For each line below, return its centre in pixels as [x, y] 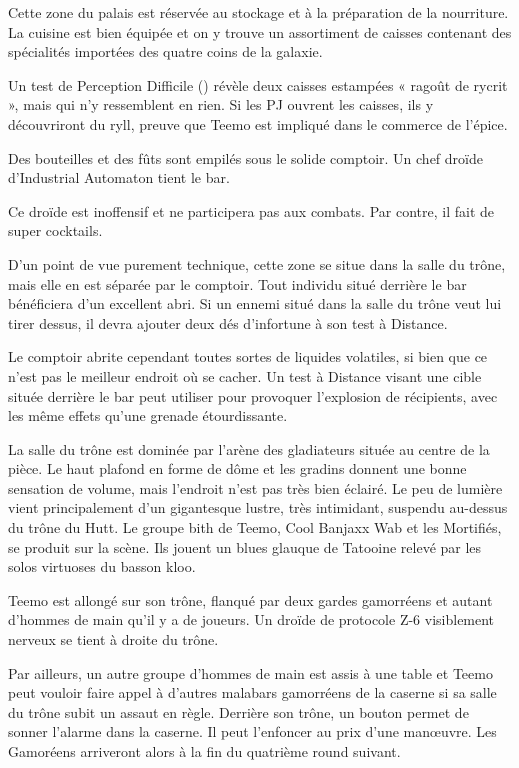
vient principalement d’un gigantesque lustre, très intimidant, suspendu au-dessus [258, 507]
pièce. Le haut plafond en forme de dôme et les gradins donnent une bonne [237, 468]
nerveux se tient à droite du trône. [113, 639]
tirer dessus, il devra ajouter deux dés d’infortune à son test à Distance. [228, 322]
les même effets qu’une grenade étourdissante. [148, 415]
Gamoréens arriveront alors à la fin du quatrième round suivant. [204, 751]
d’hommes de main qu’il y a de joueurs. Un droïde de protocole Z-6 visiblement [251, 619]
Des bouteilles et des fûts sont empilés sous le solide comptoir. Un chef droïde [245, 157]
